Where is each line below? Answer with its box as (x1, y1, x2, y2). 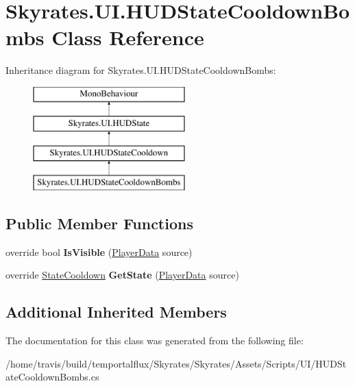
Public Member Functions (5, 213, 193, 234)
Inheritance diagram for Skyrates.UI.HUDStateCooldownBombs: (5, 63, 276, 77)
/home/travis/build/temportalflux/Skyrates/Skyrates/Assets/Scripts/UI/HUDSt (5, 356, 347, 370)
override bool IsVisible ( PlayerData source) (5, 244, 193, 259)
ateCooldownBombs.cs (5, 370, 99, 384)
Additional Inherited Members (5, 301, 227, 322)
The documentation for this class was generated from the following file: (5, 333, 304, 348)
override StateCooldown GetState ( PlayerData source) (5, 268, 239, 282)
